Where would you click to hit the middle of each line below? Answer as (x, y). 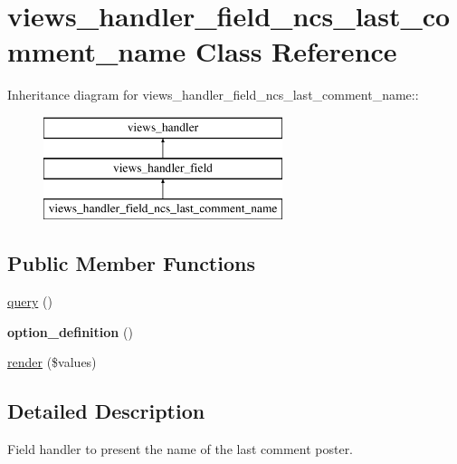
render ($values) (52, 362)
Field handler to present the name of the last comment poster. (181, 449)
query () (30, 301)
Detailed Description (106, 411)
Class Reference (296, 51)
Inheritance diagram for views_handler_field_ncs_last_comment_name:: (213, 95)
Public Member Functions (131, 263)
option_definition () (70, 331)
